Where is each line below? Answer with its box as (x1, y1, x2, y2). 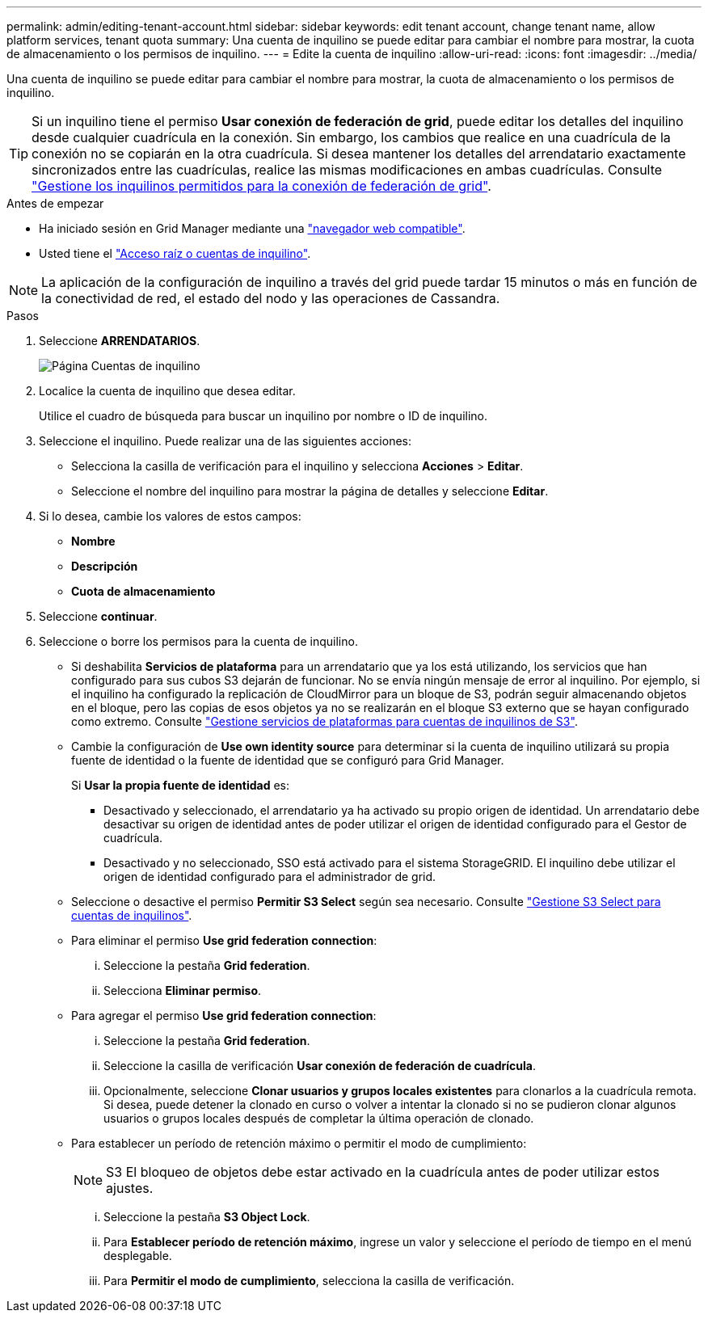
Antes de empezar (6, 196, 104, 210)
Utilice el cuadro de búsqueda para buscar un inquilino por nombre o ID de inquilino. (39, 409, 487, 423)
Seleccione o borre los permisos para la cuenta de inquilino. (39, 634, 358, 648)
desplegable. (103, 1249, 172, 1262)
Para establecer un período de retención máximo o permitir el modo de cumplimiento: (71, 1136, 527, 1150)
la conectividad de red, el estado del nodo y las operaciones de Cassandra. (41, 290, 500, 306)
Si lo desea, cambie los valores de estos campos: (39, 509, 301, 523)
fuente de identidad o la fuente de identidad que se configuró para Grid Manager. (71, 753, 504, 767)
